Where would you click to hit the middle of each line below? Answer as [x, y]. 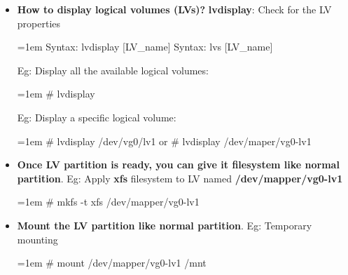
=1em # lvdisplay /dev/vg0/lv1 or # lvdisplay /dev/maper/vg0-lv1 [164, 141]
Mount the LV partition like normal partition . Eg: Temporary [165, 225]
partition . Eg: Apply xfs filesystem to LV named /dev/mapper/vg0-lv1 [180, 178]
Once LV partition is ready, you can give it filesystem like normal [178, 165]
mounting [37, 239]
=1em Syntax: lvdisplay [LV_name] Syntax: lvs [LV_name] [145, 47]
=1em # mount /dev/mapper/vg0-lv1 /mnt [112, 263]
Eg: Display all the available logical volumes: [113, 70]
